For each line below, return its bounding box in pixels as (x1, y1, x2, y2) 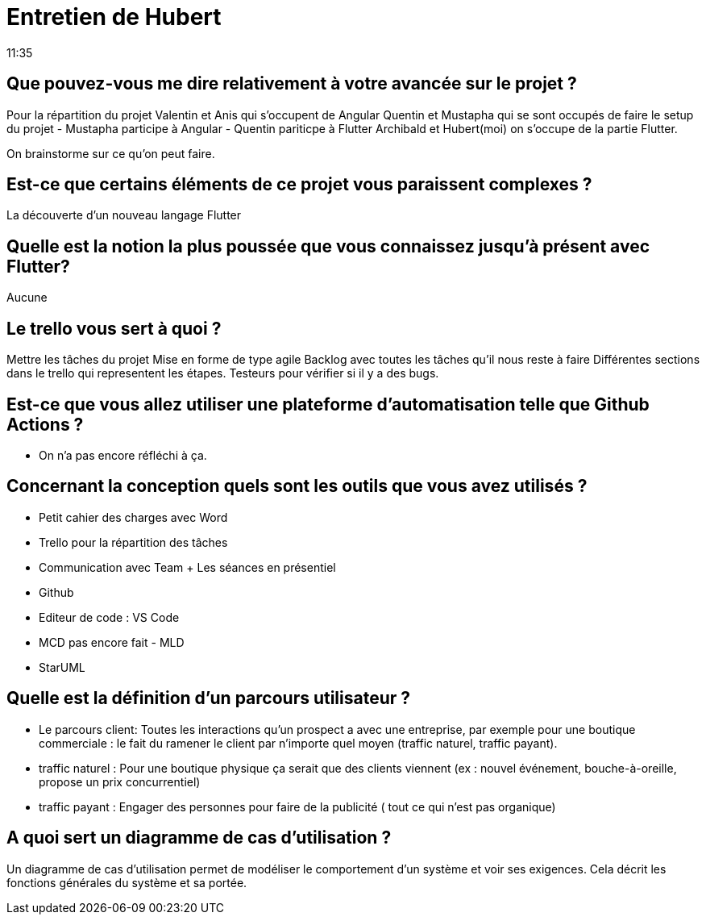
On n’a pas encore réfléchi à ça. (39, 448, 207, 462)
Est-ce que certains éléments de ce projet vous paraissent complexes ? (6, 174, 592, 195)
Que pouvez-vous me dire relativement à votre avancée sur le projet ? (6, 73, 577, 94)
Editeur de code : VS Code (39, 610, 180, 624)
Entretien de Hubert (6, 3, 222, 31)
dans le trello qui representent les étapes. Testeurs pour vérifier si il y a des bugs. (6, 366, 439, 381)
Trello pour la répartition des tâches (39, 535, 228, 549)
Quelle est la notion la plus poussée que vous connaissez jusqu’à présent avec (6, 235, 650, 256)
